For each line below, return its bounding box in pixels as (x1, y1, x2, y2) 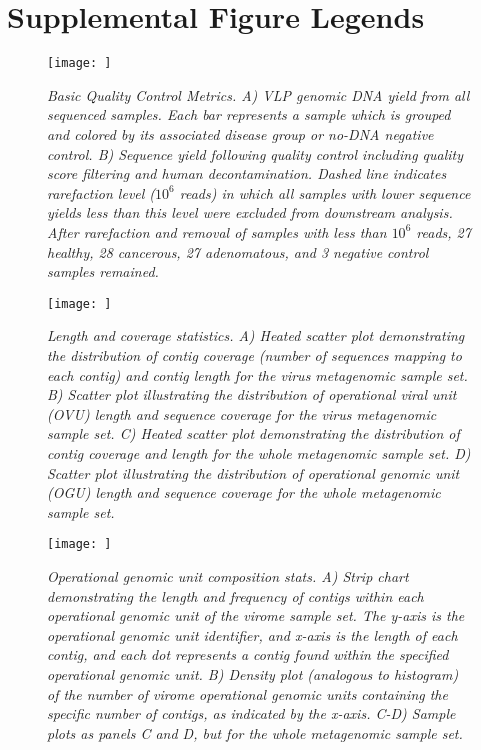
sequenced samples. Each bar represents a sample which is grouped (47, 104, 451, 125)
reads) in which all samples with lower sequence (179, 182, 471, 203)
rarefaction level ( (47, 182, 156, 203)
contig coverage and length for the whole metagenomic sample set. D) (47, 442, 471, 463)
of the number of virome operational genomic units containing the (47, 683, 448, 704)
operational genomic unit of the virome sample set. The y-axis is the (47, 605, 465, 626)
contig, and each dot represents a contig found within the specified (47, 644, 449, 665)
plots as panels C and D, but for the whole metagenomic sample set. (47, 722, 463, 743)
